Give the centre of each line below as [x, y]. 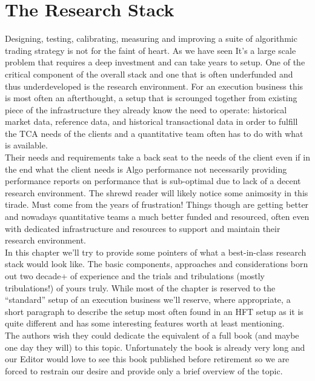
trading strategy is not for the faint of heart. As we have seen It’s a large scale [151, 50]
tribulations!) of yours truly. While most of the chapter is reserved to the [140, 287]
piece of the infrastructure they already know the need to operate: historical [146, 109]
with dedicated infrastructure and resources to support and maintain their [143, 228]
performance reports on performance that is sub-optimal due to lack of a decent [153, 181]
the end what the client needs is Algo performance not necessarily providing [146, 169]
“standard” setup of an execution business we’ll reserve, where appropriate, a [148, 300]
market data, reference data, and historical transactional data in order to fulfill [151, 121]
